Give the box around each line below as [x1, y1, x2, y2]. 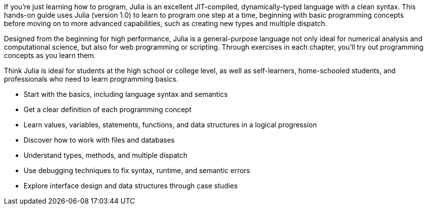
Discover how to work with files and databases [24, 136, 175, 144]
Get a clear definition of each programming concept [24, 105, 192, 114]
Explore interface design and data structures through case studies [24, 181, 238, 190]
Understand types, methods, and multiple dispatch [24, 151, 188, 159]
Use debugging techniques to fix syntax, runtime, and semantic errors [24, 166, 250, 175]
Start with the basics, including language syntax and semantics [24, 90, 228, 98]
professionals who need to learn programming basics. [4, 75, 178, 83]
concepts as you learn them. [4, 51, 96, 60]
